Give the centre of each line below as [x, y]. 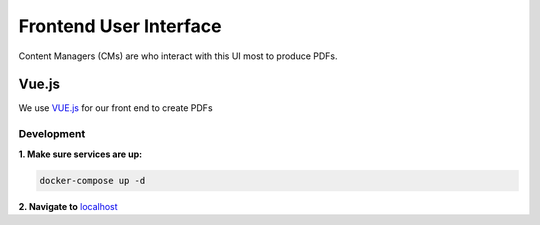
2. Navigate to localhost [68, 206]
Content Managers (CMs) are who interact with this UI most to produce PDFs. [178, 56]
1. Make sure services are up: [80, 154]
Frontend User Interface [120, 26]
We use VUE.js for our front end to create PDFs [116, 108]
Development [52, 134]
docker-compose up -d [92, 180]
